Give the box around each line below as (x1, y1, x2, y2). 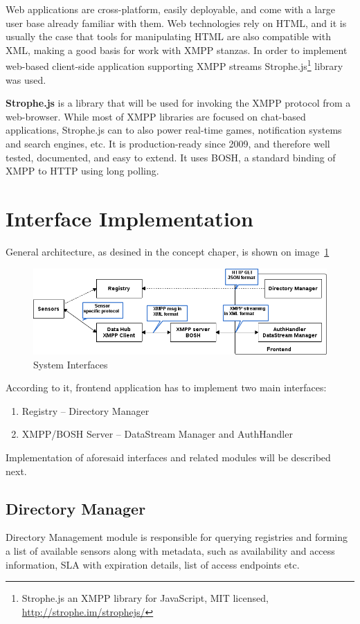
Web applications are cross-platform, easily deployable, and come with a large (6, 2, 336, 16)
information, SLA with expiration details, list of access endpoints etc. (6, 557, 300, 571)
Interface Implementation (6, 204, 253, 232)
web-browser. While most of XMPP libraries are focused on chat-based (6, 109, 306, 123)
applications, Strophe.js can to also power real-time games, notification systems (6, 123, 342, 137)
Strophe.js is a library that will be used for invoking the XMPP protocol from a (6, 96, 351, 110)
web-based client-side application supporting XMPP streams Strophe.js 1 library (6, 57, 343, 73)
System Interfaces (33, 357, 108, 371)
